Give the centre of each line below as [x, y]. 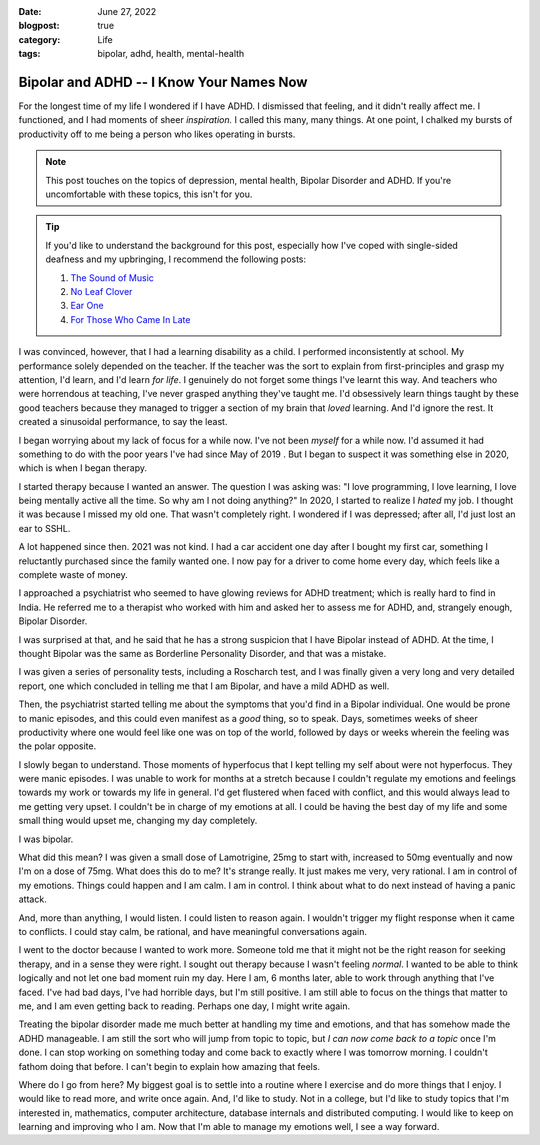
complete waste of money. [73, 575]
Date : [30, 11]
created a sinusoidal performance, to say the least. [123, 422]
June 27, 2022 [127, 11]
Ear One [87, 306]
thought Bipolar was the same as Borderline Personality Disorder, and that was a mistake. [202, 653]
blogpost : [39, 26]
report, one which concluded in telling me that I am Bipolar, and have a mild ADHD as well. [204, 686]
